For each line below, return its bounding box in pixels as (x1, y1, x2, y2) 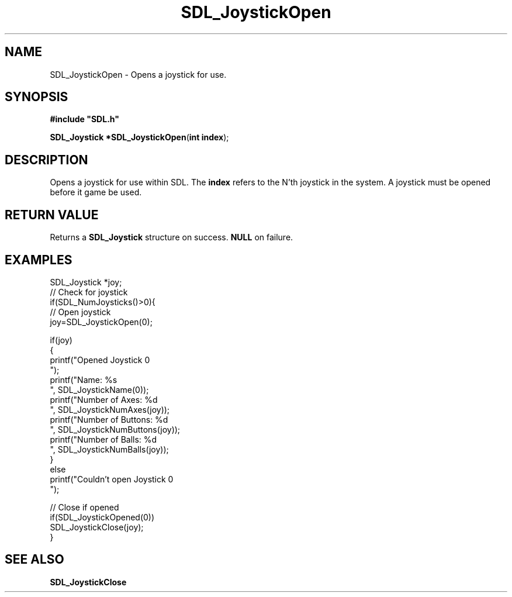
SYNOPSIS (5, 89, 68, 105)
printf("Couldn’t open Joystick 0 (50, 474, 174, 484)
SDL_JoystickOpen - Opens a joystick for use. (50, 69, 227, 80)
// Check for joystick (50, 287, 128, 297)
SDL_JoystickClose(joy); (50, 522, 144, 532)
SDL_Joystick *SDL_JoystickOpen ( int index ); (50, 132, 229, 143)
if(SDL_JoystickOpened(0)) (50, 512, 155, 522)
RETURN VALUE (5, 207, 99, 222)
